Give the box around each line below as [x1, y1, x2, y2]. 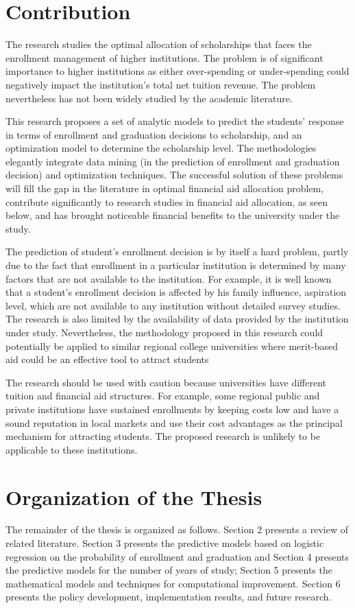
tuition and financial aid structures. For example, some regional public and [5, 388, 320, 403]
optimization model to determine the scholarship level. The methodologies [5, 141, 317, 155]
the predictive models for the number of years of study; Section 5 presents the [5, 563, 332, 577]
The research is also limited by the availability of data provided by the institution [5, 312, 349, 326]
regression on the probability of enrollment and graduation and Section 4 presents [5, 549, 350, 563]
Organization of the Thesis [5, 482, 262, 511]
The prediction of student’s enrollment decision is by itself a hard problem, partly [5, 244, 349, 259]
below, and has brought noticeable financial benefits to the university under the [5, 208, 340, 222]
